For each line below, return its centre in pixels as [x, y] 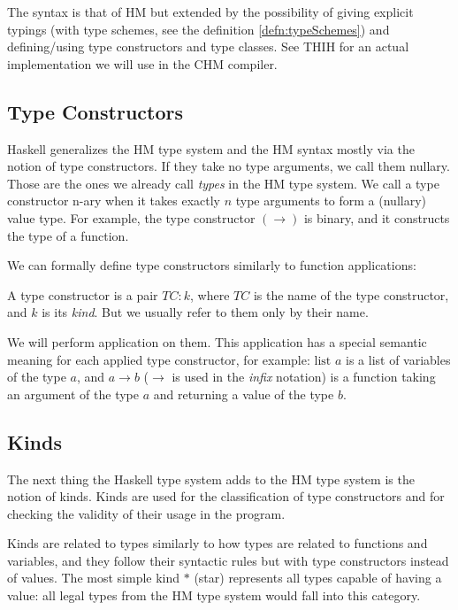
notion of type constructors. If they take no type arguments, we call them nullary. [229, 166]
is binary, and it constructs [377, 217]
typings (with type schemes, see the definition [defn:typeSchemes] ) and [198, 29]
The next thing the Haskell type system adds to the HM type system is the [211, 479]
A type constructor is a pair [83, 294]
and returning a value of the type [244, 394]
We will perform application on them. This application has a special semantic [217, 341]
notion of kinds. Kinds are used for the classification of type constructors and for [226, 496]
